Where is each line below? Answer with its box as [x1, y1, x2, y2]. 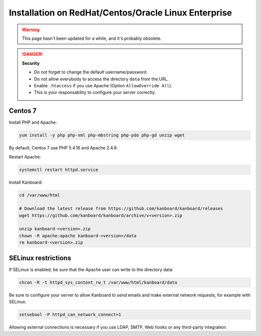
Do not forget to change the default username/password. [34, 69, 148, 75]
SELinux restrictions [9, 254, 72, 262]
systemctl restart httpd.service [19, 167, 99, 172]
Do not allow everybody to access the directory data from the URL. [34, 76, 169, 82]
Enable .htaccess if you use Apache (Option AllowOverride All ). [34, 82, 173, 88]
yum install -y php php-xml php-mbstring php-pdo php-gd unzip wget [19, 132, 185, 138]
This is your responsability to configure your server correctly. [34, 90, 156, 96]
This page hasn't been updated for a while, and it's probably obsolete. [22, 35, 162, 41]
